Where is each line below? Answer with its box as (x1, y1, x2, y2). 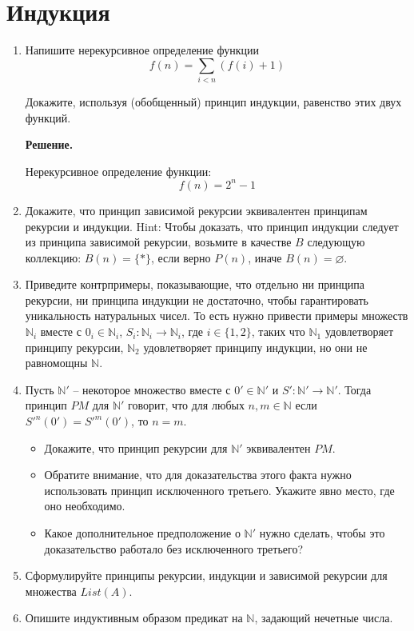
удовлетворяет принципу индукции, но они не (143, 338, 368, 355)
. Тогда (337, 381, 372, 397)
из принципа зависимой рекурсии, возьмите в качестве (25, 234, 292, 250)
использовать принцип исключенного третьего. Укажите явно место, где (44, 481, 395, 498)
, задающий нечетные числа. (254, 609, 393, 626)
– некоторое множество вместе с (73, 381, 231, 397)
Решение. (25, 136, 74, 153)
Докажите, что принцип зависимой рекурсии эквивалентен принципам (25, 202, 368, 218)
